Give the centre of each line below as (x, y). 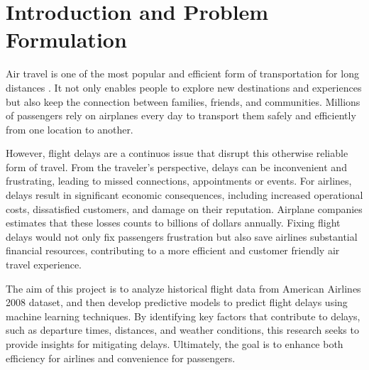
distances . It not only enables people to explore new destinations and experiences (184, 87)
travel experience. (44, 265)
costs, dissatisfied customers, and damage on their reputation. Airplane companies (184, 208)
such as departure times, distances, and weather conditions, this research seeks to (182, 330)
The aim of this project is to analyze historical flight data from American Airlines (183, 288)
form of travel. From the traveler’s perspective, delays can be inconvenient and (176, 167)
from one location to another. (70, 129)
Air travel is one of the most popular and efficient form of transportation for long (182, 74)
